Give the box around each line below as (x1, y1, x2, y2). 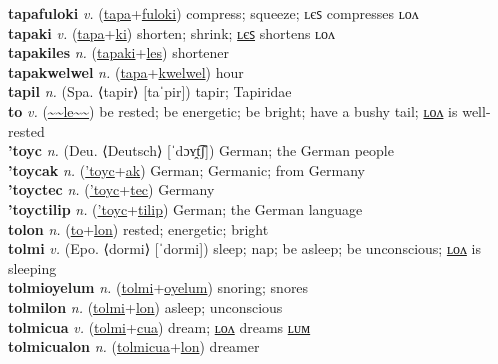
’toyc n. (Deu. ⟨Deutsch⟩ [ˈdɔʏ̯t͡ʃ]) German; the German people (8, 140, 394, 161)
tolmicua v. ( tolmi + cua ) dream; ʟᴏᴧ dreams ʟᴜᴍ (8, 316, 311, 337)
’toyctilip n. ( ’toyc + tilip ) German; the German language (8, 198, 363, 219)
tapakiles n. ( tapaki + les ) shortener (8, 42, 230, 63)
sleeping (8, 257, 57, 278)
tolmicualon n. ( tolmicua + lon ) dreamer (8, 336, 260, 357)
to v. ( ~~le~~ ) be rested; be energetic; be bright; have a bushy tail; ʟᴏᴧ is (8, 100, 458, 121)
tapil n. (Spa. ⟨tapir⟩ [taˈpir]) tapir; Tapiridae (8, 81, 292, 102)
